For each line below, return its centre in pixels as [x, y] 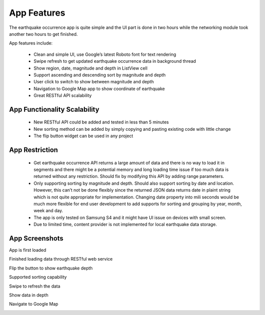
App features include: [31, 43]
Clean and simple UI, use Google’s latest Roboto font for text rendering [105, 54]
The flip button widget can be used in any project [83, 136]
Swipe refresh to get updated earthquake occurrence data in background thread [115, 61]
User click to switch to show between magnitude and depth [94, 82]
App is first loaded [28, 250]
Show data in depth [29, 295]
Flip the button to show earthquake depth [51, 268]
